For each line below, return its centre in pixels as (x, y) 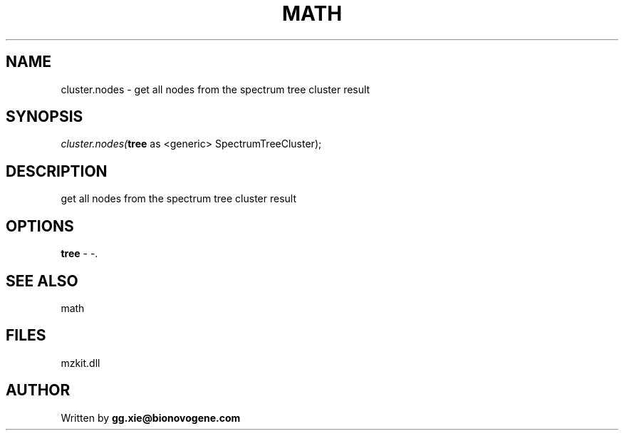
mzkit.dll (80, 363)
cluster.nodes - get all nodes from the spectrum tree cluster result (215, 89)
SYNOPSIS (45, 117)
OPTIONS (40, 226)
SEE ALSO (42, 281)
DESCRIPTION (57, 171)
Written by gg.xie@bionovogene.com (151, 417)
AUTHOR (38, 390)
